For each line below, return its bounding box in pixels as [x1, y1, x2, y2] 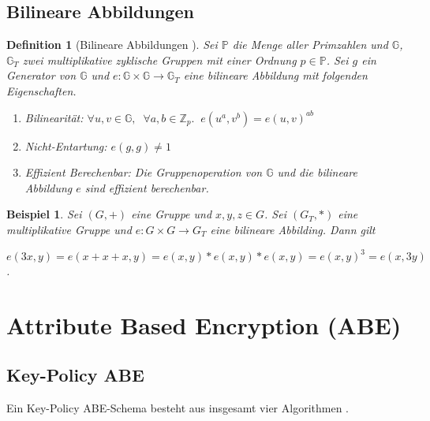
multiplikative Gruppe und [6, 221, 132, 237]
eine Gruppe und [131, 206, 212, 222]
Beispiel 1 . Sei [6, 206, 82, 222]
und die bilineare [277, 164, 357, 181]
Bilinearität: [24, 109, 84, 125]
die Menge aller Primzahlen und [232, 36, 388, 53]
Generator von [6, 67, 77, 84]
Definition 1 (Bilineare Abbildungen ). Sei [6, 36, 218, 53]
